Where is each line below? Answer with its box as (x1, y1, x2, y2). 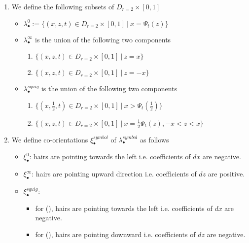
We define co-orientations (11, 134, 88, 144)
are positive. (208, 169, 245, 179)
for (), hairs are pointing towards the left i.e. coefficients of (35, 203, 213, 213)
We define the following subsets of (11, 1, 114, 11)
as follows (140, 134, 169, 144)
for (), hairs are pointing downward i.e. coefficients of (35, 229, 196, 239)
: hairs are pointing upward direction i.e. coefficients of (32, 169, 197, 179)
